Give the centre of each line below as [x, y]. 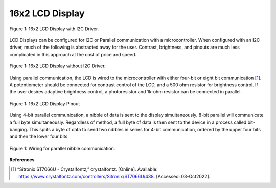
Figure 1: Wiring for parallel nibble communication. [62, 148]
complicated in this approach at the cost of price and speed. [73, 54]
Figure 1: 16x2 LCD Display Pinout [45, 103]
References [22, 160]
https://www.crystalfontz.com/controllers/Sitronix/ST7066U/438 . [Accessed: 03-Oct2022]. [114, 176]
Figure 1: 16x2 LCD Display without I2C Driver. [57, 66]
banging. [19, 129]
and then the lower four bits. [39, 137]
